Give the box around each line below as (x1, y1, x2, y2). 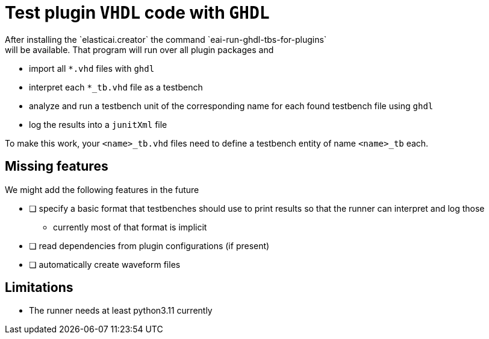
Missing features (5, 159, 108, 174)
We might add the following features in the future (5, 184, 199, 195)
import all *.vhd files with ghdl (29, 63, 155, 74)
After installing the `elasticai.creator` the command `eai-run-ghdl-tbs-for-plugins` (5, 34, 327, 45)
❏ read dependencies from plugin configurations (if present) (29, 240, 270, 251)
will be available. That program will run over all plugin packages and (5, 44, 274, 55)
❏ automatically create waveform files (29, 259, 181, 270)
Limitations (5, 280, 73, 296)
